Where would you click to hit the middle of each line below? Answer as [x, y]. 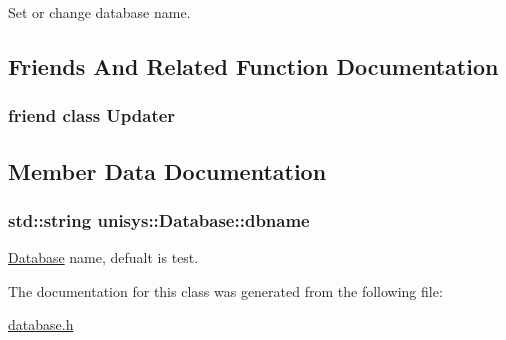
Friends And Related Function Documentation [253, 65]
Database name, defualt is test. [103, 257]
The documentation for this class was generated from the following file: [225, 290]
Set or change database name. [99, 12]
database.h [41, 324]
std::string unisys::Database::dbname [159, 219]
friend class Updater [92, 115]
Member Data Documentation [167, 170]
